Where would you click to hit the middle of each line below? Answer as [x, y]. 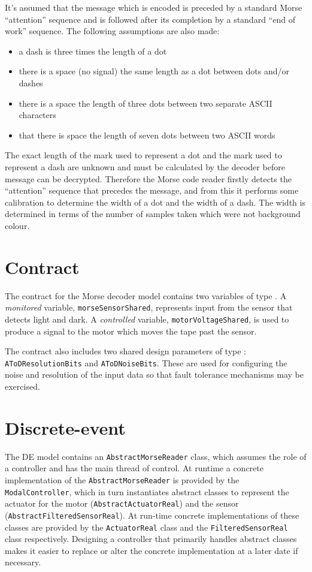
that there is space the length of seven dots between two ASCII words [147, 135]
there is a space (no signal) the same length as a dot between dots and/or [154, 71]
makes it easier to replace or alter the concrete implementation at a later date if [152, 550]
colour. [17, 225]
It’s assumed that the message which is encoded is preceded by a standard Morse [154, 7]
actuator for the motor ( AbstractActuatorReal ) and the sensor [122, 503]
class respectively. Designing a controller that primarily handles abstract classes [151, 539]
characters [37, 115]
